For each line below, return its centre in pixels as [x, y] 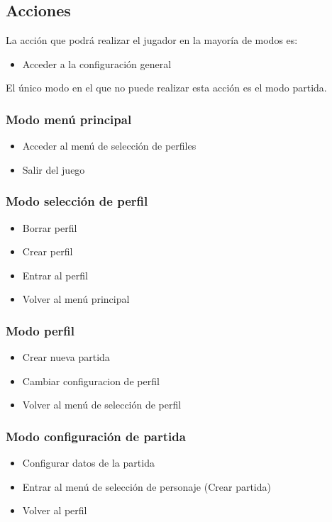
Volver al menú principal [76, 299]
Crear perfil [48, 251]
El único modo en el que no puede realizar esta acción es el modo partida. [166, 88]
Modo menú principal [69, 119]
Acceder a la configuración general [97, 63]
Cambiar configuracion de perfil [91, 381]
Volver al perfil [55, 510]
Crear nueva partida [66, 357]
